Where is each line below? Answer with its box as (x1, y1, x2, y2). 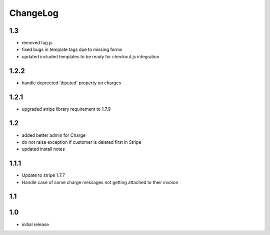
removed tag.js (21, 40, 52, 46)
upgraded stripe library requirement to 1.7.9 (21, 106, 111, 112)
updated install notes (21, 146, 65, 152)
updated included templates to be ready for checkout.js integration (21, 53, 159, 59)
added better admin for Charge (21, 132, 86, 138)
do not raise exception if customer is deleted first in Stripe (21, 139, 141, 145)
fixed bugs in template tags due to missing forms (21, 46, 122, 52)
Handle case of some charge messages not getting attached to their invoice (21, 179, 178, 185)
